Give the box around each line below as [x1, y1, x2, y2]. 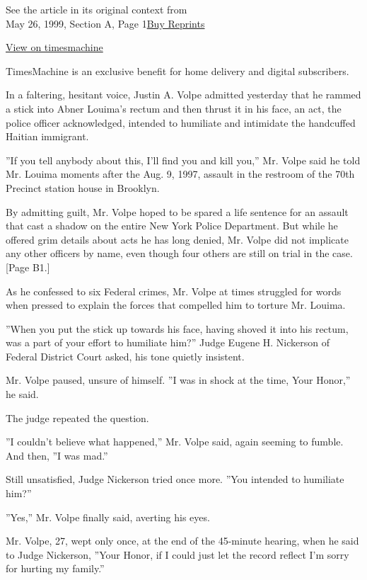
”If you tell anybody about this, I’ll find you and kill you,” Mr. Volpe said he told [6, 152, 361, 167]
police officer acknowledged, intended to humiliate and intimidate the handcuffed [6, 115, 356, 130]
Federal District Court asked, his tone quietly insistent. [6, 348, 245, 363]
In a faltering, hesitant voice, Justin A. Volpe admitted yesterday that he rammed [6, 87, 361, 102]
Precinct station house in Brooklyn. [6, 180, 160, 195]
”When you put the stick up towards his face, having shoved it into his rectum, [6, 321, 349, 336]
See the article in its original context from [6, 2, 187, 16]
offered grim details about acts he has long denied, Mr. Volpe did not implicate [6, 232, 349, 246]
